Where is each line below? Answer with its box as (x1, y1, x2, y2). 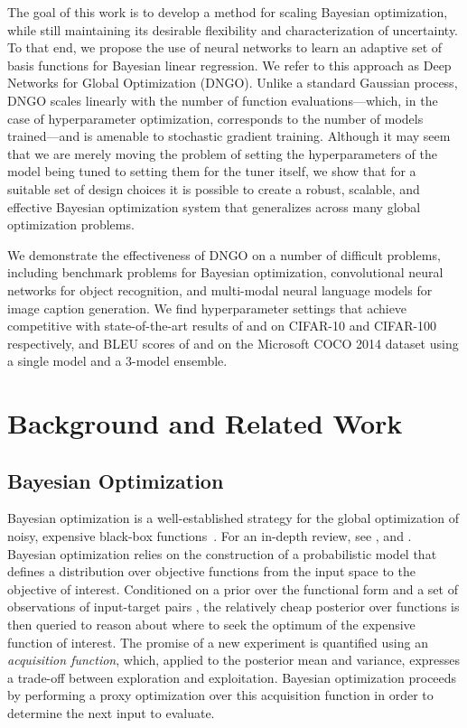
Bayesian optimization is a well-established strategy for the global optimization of (7, 509, 459, 527)
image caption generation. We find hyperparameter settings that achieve (7, 298, 407, 317)
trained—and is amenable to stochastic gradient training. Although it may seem (7, 126, 451, 145)
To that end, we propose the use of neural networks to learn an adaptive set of (7, 38, 443, 57)
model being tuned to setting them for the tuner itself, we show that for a (7, 162, 416, 181)
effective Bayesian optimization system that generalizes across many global (7, 197, 421, 216)
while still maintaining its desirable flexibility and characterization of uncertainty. (7, 20, 458, 39)
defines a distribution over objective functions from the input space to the (7, 562, 416, 581)
